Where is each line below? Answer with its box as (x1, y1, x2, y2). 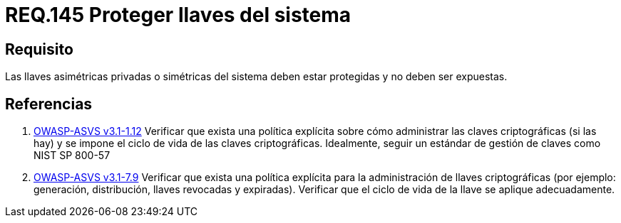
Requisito (5, 40, 73, 58)
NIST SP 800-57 (34, 149, 111, 162)
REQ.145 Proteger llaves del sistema (5, 3, 351, 27)
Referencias (5, 94, 93, 113)
